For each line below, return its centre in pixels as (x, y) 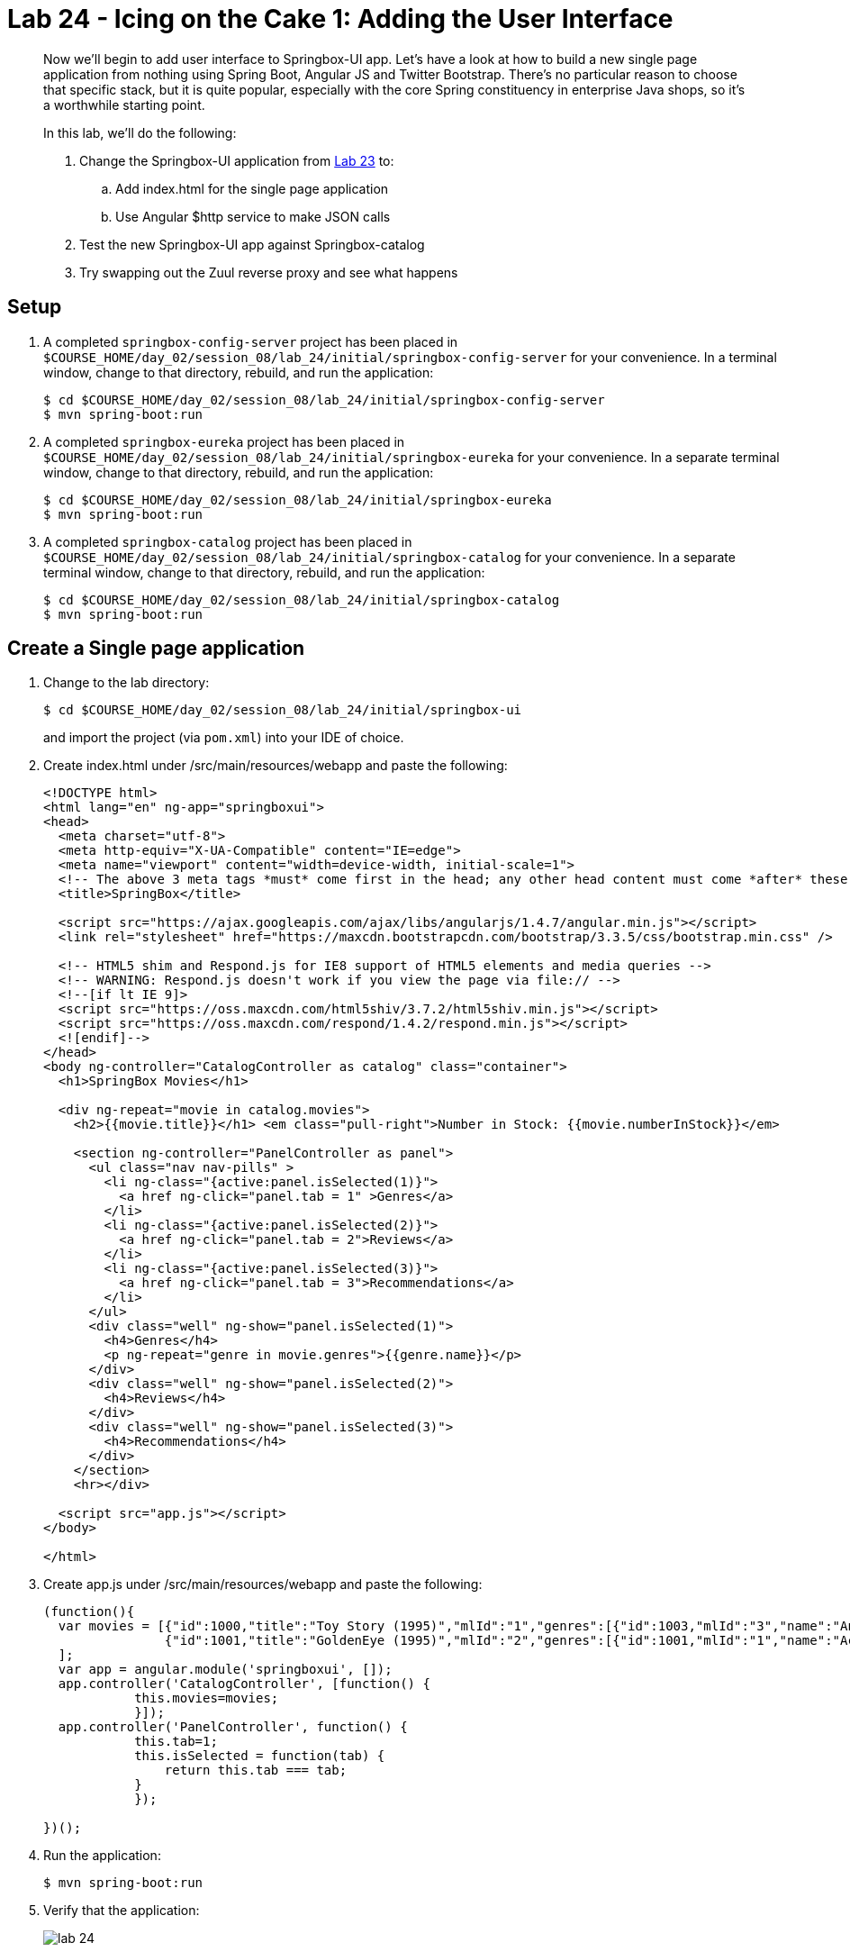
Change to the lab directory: (127, 683)
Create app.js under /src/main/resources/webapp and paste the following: (263, 1584)
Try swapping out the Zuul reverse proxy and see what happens (269, 272)
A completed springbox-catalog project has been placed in (228, 541)
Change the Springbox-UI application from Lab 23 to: (237, 160)
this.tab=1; (176, 1742)
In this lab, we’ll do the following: (140, 132)
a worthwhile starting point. (124, 104)
